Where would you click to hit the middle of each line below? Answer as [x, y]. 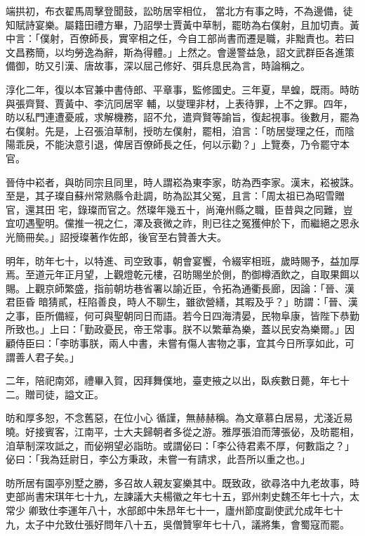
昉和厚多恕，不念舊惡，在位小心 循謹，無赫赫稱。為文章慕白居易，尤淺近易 [179, 418]
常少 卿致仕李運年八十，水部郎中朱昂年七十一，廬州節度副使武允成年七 [170, 510]
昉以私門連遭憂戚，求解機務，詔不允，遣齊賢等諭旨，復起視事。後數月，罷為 [182, 117]
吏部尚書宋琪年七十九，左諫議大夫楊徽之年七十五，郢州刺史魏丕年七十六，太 [182, 496]
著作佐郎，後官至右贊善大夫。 [158, 236]
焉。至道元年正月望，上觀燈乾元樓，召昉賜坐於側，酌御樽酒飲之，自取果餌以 [182, 274]
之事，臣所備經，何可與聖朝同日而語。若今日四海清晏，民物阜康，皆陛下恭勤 [182, 315]
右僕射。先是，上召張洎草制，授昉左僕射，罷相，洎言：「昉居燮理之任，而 [175, 130]
